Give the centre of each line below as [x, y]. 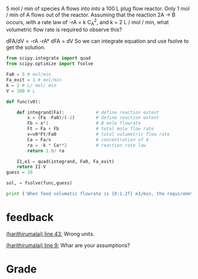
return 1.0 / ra [46, 151]
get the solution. [26, 47]
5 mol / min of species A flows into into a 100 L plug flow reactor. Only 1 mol [98, 9]
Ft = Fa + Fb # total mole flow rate [91, 129]
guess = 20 [19, 173]
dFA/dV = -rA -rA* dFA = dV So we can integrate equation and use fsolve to [98, 41]
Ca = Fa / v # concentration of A [88, 139]
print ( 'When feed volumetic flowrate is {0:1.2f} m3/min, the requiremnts [101, 194]
